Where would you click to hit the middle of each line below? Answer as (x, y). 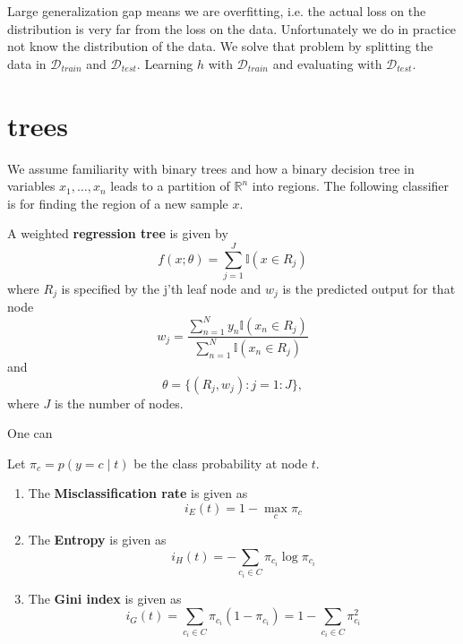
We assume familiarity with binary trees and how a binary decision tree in (211, 168)
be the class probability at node (221, 463)
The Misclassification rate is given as (138, 493)
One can (30, 433)
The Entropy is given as (97, 540)
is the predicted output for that (369, 288)
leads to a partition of (170, 186)
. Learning (165, 63)
